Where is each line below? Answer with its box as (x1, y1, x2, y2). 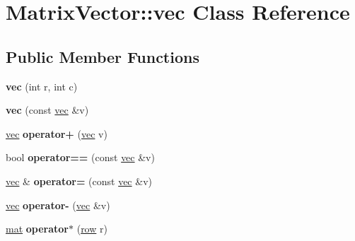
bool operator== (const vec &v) (6, 150, 155, 165)
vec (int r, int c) (6, 78, 78, 93)
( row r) (76, 221, 107, 236)
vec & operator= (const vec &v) (6, 173, 152, 188)
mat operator (6, 221, 69, 236)
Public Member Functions (6, 45, 199, 67)
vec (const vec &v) (6, 102, 89, 117)
